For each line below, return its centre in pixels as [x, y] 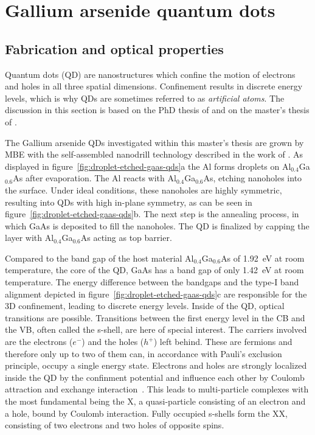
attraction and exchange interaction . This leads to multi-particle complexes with [157, 389]
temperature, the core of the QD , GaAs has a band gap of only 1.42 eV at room [154, 270]
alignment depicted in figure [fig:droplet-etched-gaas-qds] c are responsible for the [156, 294]
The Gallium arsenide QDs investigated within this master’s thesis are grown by [154, 142]
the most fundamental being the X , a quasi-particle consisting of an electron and [155, 401]
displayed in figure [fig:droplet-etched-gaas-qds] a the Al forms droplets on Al [148, 166]
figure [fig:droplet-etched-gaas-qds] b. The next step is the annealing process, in [152, 214]
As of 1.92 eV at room [263, 258]
